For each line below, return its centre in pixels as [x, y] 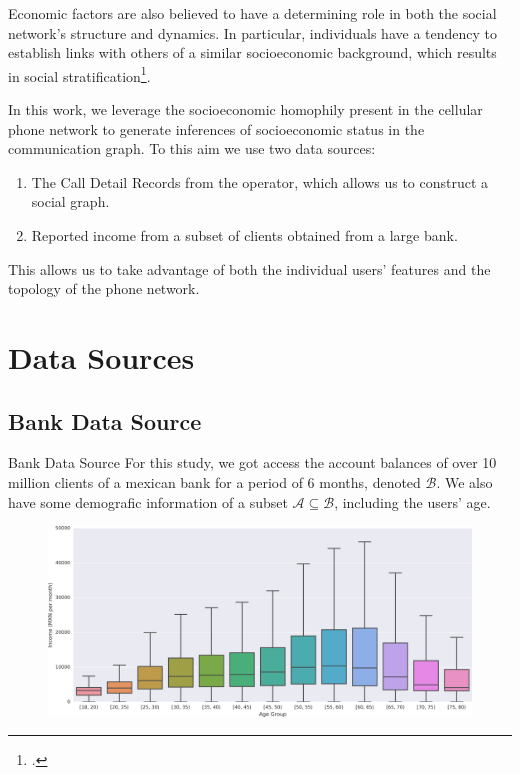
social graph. [70, 201]
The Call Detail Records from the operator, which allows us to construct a [260, 181]
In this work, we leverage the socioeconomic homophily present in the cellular [245, 109]
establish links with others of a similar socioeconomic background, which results [252, 52]
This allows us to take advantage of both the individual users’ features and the [249, 268]
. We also [464, 481]
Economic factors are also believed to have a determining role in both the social [252, 13]
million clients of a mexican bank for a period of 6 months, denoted [214, 481]
